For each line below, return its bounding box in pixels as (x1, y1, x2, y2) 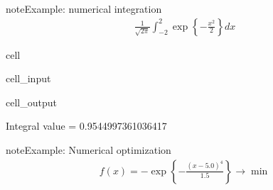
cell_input (6, 71, 51, 86)
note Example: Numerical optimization (6, 142, 171, 157)
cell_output (6, 94, 57, 109)
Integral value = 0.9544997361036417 (6, 118, 167, 133)
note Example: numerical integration (6, 1, 162, 16)
